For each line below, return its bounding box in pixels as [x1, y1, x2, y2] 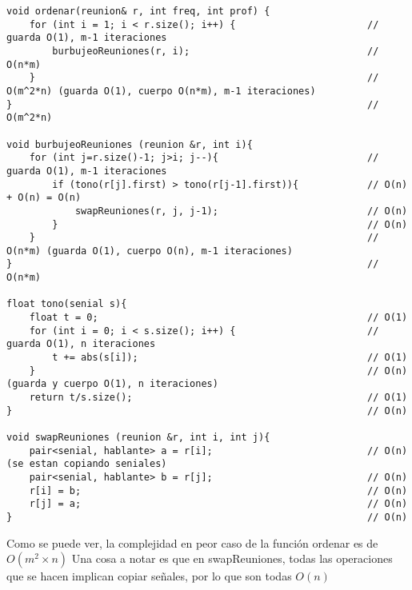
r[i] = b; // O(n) [29, 484, 408, 496]
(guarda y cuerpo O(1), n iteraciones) [6, 378, 218, 390]
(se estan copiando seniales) [6, 458, 167, 470]
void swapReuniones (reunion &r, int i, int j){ [6, 432, 270, 443]
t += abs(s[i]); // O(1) [52, 352, 408, 364]
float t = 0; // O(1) [29, 312, 408, 324]
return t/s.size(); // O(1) [29, 392, 408, 404]
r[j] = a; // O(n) [29, 498, 408, 510]
